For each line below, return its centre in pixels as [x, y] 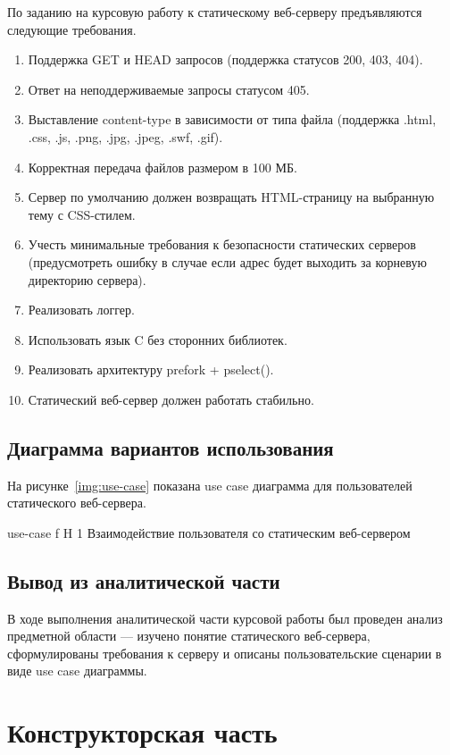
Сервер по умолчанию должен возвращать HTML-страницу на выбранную [231, 197]
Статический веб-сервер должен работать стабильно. [171, 399]
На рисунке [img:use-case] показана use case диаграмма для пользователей [210, 485]
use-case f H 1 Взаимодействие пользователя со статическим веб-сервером [209, 532]
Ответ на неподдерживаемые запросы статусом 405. [169, 89]
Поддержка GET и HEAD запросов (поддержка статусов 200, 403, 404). [225, 59]
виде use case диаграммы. [77, 671]
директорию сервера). [87, 279]
